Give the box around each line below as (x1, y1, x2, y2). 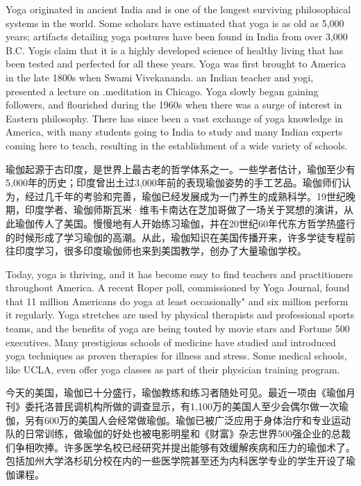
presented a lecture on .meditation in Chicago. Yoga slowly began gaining (6, 83, 319, 98)
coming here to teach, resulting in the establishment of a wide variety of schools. (6, 138, 348, 152)
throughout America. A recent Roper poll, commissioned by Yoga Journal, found (6, 280, 350, 295)
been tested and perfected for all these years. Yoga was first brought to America (6, 56, 346, 71)
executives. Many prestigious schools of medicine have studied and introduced (6, 334, 336, 349)
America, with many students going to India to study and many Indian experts (6, 124, 343, 139)
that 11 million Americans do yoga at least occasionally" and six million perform (6, 293, 349, 308)
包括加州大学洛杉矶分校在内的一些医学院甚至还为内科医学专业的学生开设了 (6, 453, 346, 468)
